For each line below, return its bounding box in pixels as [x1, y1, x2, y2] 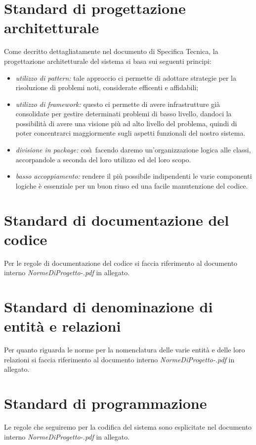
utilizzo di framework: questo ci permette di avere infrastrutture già [15, 99, 220, 109]
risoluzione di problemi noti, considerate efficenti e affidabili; [15, 82, 199, 93]
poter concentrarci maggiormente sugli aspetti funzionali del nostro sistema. [15, 128, 246, 138]
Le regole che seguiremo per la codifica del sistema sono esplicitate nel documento [4, 422, 252, 432]
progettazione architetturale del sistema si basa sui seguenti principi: [4, 55, 212, 66]
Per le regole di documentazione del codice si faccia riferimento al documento [4, 257, 238, 268]
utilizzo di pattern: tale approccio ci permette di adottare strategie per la [15, 72, 236, 83]
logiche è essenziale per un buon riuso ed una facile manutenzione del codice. [15, 180, 248, 191]
